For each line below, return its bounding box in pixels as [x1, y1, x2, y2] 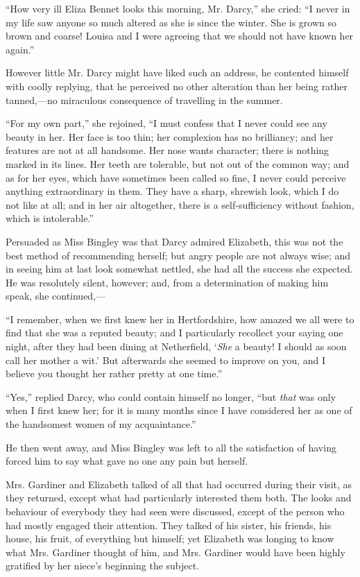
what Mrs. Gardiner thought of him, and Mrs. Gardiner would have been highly [6, 544, 345, 559]
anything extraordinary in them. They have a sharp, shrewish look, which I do [6, 184, 339, 198]
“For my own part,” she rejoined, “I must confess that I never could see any [6, 116, 327, 130]
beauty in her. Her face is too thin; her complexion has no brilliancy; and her [6, 129, 334, 144]
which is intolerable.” [6, 211, 94, 225]
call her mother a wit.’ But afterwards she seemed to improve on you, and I [6, 352, 326, 367]
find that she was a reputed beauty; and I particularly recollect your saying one [6, 325, 343, 340]
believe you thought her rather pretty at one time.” [6, 366, 223, 381]
